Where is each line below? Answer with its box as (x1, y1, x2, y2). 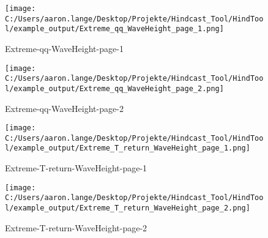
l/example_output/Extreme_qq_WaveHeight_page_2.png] (5, 84, 224, 93)
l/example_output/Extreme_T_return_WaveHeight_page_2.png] (5, 204, 250, 212)
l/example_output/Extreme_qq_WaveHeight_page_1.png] (5, 24, 224, 34)
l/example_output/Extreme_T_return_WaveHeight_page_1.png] (5, 144, 250, 153)
